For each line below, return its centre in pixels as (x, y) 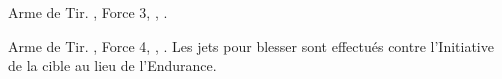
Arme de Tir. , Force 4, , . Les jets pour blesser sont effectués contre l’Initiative (251, 45)
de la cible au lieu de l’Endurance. (112, 65)
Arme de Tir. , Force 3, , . (88, 12)
